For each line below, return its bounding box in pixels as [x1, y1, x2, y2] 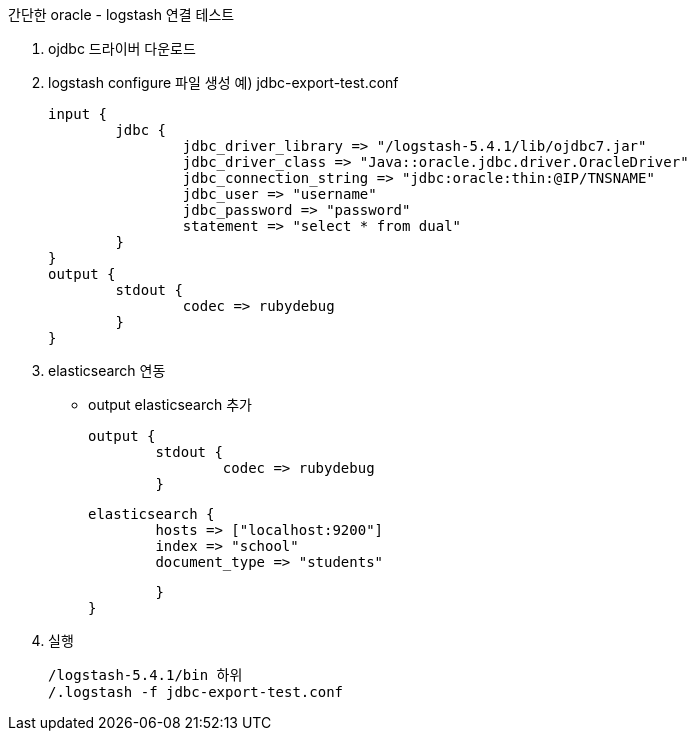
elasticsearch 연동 [48, 362, 166, 379]
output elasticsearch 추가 [88, 396, 252, 413]
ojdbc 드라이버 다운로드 [48, 40, 196, 57]
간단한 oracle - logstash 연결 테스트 [8, 6, 235, 23]
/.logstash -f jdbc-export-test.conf [48, 684, 344, 700]
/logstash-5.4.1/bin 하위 [48, 667, 243, 683]
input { [48, 106, 108, 122]
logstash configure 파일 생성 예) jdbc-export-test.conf [48, 74, 399, 91]
